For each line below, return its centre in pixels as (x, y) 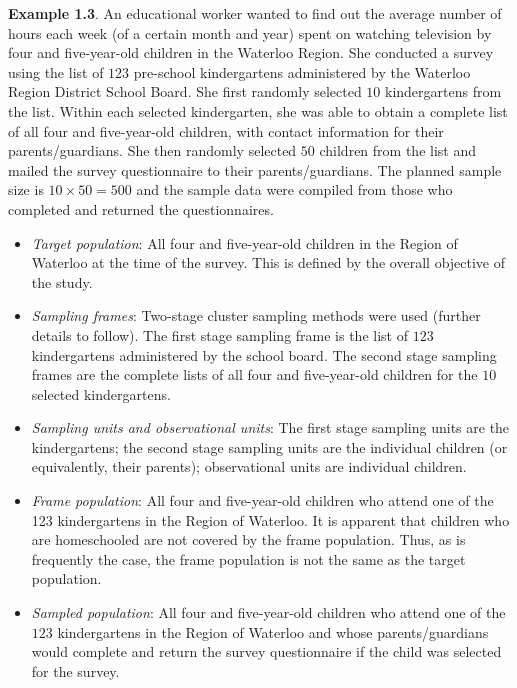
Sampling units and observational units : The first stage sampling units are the (270, 427)
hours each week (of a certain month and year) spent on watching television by (250, 32)
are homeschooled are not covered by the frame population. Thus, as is (248, 539)
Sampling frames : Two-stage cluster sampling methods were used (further (256, 315)
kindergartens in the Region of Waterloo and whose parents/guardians (273, 631)
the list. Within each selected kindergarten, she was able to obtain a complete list (258, 110)
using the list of (56, 71)
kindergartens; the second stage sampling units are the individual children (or (269, 446)
